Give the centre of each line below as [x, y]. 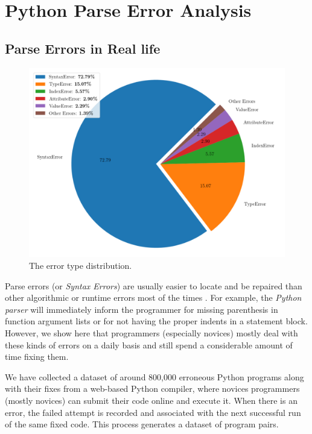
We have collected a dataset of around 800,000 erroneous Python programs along [154, 376]
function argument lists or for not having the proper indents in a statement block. [156, 321]
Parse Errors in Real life [83, 48]
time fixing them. [37, 357]
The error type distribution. [81, 266]
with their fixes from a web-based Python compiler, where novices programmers [152, 388]
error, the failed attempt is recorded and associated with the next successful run [153, 412]
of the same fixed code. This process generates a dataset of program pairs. [142, 424]
